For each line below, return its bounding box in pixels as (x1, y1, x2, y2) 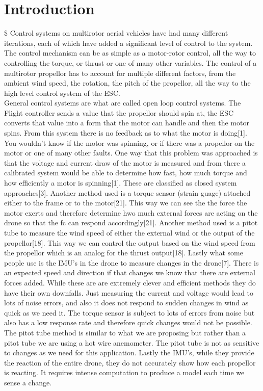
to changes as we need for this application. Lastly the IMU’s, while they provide (4, 347, 254, 358)
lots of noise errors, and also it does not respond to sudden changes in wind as (4, 297, 249, 308)
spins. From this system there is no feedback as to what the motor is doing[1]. (4, 127, 247, 138)
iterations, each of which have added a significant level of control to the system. (4, 37, 253, 48)
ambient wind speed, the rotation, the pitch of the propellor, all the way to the (4, 77, 251, 88)
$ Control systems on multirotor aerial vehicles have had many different (4, 28, 228, 38)
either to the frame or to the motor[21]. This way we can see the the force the (4, 197, 247, 208)
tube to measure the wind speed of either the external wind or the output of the (4, 227, 255, 238)
